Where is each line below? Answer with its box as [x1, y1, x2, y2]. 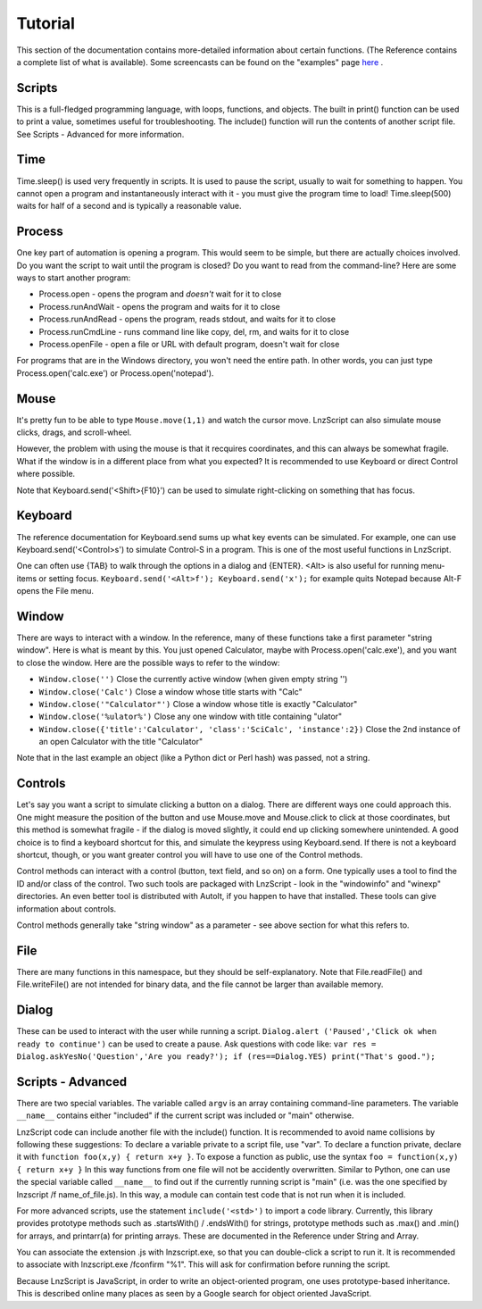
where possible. [16, 469, 76, 479]
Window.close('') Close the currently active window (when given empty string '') [38, 674, 348, 685]
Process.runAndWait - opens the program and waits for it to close [38, 301, 281, 312]
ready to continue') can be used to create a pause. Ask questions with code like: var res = [16, 1038, 377, 1049]
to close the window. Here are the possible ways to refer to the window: [16, 657, 280, 668]
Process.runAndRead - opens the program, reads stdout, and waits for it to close [38, 313, 337, 325]
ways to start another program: [16, 272, 131, 283]
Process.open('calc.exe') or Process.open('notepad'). [16, 367, 214, 379]
